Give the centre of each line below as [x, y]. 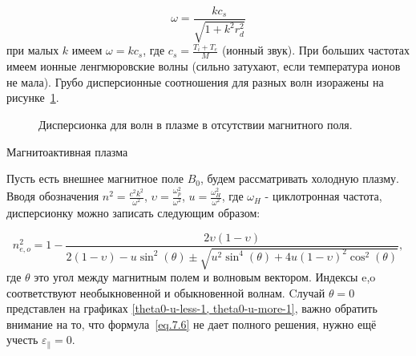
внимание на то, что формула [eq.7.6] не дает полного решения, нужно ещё [192, 324]
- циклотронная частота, [323, 196]
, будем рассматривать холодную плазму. [299, 178]
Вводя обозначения [53, 196]
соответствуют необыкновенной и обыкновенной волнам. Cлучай [166, 292]
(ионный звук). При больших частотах [316, 50]
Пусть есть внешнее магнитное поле [95, 178]
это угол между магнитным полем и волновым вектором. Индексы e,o [205, 277]
